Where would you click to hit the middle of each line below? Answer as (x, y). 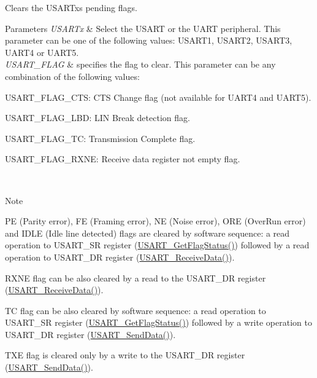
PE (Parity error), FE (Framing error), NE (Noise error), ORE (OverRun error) (155, 221)
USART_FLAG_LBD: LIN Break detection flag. (97, 118)
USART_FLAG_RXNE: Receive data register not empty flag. (123, 159)
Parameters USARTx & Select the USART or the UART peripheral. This (143, 28)
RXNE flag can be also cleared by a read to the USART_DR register (136, 278)
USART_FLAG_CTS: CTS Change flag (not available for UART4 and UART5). (158, 97)
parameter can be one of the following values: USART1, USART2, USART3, (149, 40)
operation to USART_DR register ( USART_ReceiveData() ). (120, 257)
